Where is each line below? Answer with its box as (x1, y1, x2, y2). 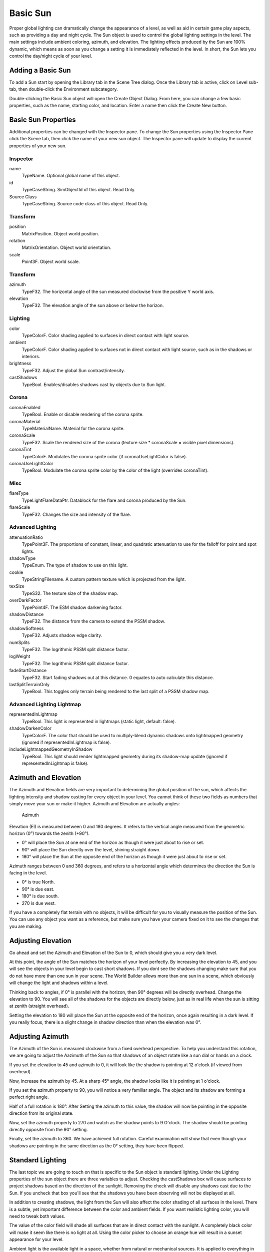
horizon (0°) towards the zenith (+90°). (9, 830, 90, 836)
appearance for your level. (9, 1236, 63, 1242)
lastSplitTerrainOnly (9, 681, 50, 687)
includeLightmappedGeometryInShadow (9, 746, 92, 752)
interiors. (21, 354, 40, 360)
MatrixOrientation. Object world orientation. (21, 244, 111, 250)
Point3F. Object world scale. (21, 258, 80, 265)
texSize (9, 583, 24, 589)
